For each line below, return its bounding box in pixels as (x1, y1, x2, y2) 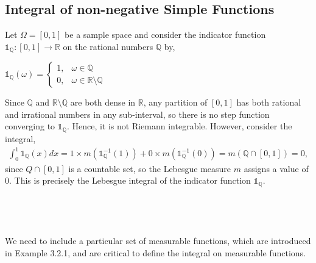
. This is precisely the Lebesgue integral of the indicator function (9, 174, 251, 187)
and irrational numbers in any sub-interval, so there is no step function (5, 107, 270, 120)
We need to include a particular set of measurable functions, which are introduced (5, 234, 311, 247)
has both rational (236, 96, 301, 109)
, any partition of (143, 96, 208, 109)
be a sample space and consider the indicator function (65, 28, 266, 41)
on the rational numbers (63, 40, 153, 52)
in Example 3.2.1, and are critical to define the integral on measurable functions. (5, 246, 306, 259)
